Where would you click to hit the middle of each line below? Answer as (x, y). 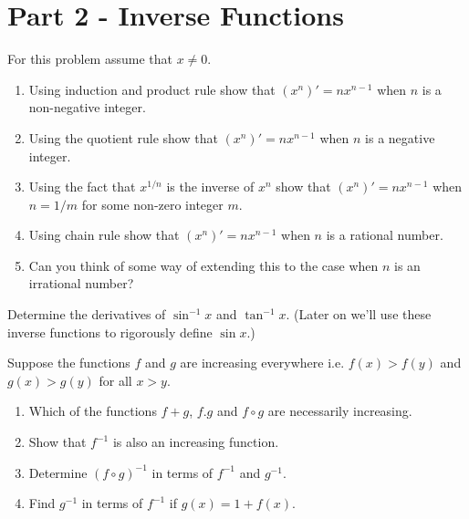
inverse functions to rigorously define (110, 332)
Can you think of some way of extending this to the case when (203, 265)
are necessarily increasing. (340, 411)
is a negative (400, 137)
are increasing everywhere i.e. (262, 363)
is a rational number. (385, 235)
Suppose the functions (69, 363)
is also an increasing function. (196, 442)
